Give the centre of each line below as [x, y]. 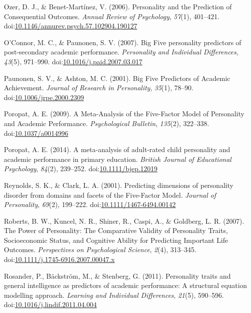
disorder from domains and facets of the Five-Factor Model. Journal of [110, 195]
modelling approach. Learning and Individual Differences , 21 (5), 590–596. [114, 295]
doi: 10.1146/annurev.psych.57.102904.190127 [71, 26]
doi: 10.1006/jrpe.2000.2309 [44, 97]
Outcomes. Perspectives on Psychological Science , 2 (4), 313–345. [100, 249]
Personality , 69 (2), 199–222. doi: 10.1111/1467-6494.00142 [90, 204]
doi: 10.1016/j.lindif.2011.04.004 [50, 304]
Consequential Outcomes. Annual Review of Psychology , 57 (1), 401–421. [112, 16]
